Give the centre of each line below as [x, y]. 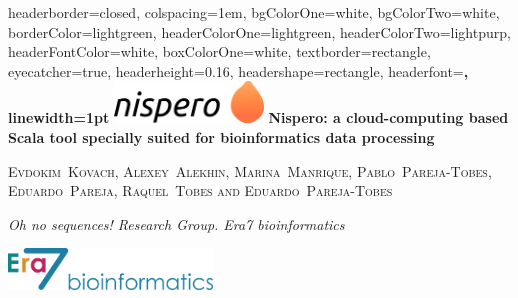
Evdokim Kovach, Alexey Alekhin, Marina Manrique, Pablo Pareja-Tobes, [250, 170]
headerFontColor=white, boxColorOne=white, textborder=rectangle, [219, 51]
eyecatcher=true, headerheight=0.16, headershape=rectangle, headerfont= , [238, 70]
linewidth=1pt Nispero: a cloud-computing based [258, 117]
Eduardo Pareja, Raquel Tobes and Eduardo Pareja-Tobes [200, 190]
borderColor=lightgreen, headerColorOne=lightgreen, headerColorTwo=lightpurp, [259, 31]
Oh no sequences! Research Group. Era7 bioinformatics [176, 223]
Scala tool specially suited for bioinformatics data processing [221, 136]
